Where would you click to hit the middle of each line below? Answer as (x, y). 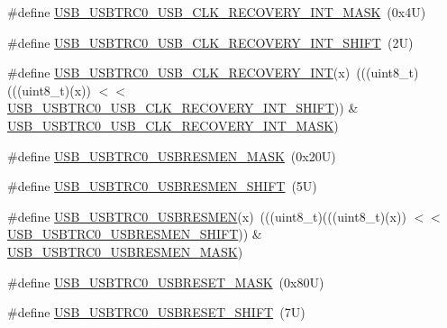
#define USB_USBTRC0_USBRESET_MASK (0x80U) (166, 282)
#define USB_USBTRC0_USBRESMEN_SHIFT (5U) (162, 186)
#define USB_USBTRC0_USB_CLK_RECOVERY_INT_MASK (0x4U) (217, 12)
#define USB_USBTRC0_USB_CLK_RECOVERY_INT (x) (179, 73)
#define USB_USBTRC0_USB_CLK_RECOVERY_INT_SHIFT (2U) (210, 42)
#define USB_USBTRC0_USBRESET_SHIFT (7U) (156, 312)
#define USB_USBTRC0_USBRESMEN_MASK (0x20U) (172, 155)
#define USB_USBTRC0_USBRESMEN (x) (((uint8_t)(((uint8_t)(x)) (207, 216)
